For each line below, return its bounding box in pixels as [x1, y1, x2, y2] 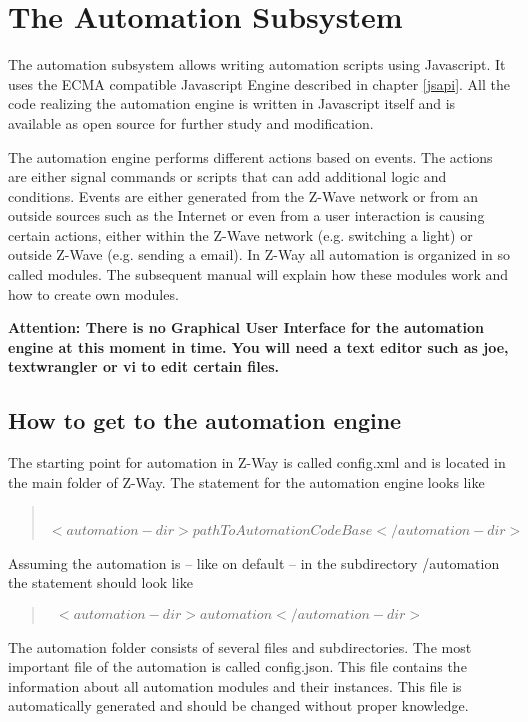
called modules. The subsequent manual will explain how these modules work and [8, 264, 509, 285]
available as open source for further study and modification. [8, 112, 374, 133]
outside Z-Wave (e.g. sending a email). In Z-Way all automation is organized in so [8, 244, 510, 265]
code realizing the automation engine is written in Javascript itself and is [8, 93, 456, 114]
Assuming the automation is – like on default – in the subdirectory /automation [8, 552, 500, 573]
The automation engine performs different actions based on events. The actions [8, 146, 493, 167]
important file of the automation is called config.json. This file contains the [8, 656, 467, 677]
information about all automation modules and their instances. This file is [8, 675, 462, 696]
